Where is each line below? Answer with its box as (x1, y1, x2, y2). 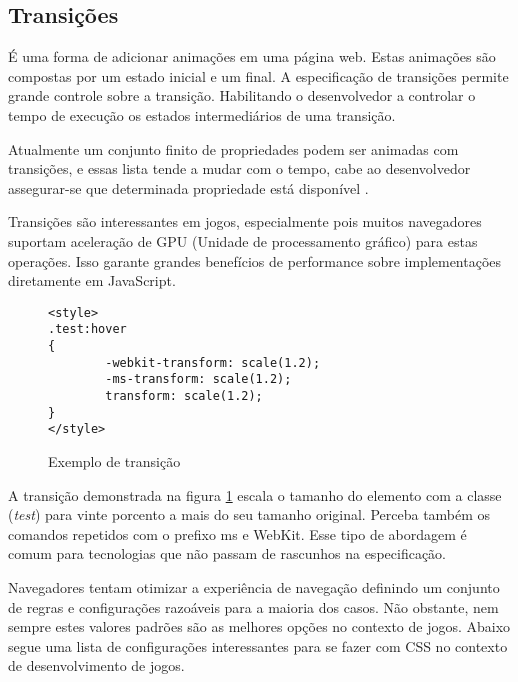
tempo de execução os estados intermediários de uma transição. (8, 104, 396, 125)
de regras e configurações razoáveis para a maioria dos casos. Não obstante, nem (8, 596, 499, 617)
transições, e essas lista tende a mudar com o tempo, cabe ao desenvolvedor (8, 158, 471, 179)
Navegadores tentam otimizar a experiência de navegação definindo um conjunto (8, 576, 500, 597)
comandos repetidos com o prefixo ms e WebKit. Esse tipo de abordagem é (8, 523, 467, 544)
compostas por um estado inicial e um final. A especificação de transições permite (8, 65, 509, 86)
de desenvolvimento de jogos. (8, 655, 185, 676)
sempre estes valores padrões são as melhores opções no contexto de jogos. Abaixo (8, 616, 511, 637)
